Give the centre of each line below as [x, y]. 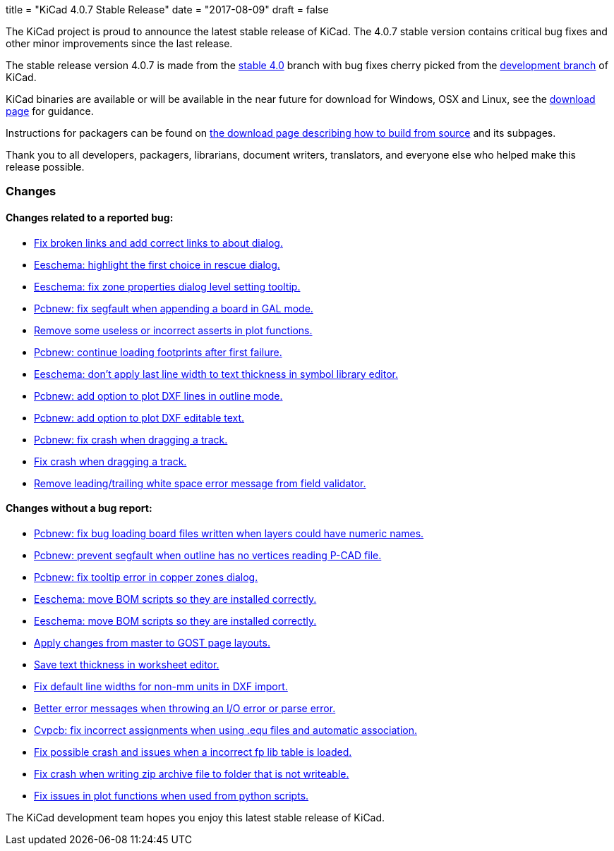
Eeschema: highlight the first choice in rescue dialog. [157, 264]
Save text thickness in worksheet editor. [127, 664]
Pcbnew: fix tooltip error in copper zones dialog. [146, 577]
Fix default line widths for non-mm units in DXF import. [161, 686]
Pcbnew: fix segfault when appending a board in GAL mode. [174, 308]
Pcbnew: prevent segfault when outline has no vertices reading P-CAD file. [208, 555]
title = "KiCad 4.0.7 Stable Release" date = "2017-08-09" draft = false [167, 10]
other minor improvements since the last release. [119, 43]
